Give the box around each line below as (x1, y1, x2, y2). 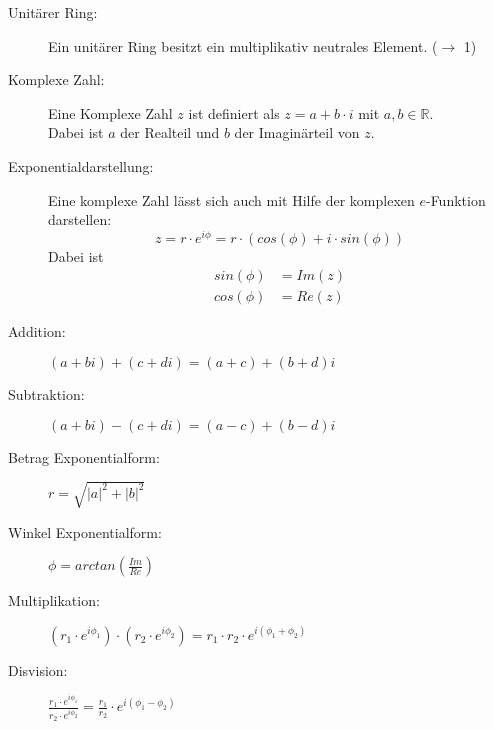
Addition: (8, 321, 66, 342)
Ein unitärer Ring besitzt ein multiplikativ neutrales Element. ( (48, 35, 438, 56)
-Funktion (425, 189, 486, 210)
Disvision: (8, 659, 68, 680)
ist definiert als (188, 102, 280, 123)
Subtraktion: (8, 384, 85, 405)
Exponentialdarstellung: (8, 155, 154, 176)
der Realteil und (120, 122, 220, 143)
